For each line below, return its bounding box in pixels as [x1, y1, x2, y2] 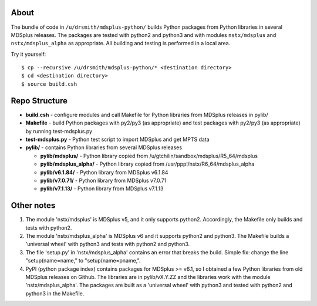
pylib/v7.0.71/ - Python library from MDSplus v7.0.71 [40, 177, 167, 184]
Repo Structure [11, 96, 68, 106]
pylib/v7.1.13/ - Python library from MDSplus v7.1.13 [40, 185, 164, 192]
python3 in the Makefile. [25, 290, 85, 297]
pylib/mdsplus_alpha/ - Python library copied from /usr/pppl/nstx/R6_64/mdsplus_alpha [40, 160, 255, 167]
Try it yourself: [11, 51, 46, 58]
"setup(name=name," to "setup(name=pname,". [25, 257, 141, 264]
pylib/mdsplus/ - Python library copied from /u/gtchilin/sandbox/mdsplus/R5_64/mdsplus [40, 152, 258, 159]
